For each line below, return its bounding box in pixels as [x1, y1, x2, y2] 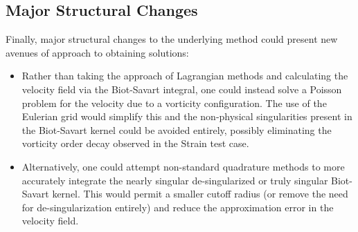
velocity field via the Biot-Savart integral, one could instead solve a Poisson [21, 81, 342, 96]
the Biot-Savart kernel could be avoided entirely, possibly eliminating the [21, 122, 332, 137]
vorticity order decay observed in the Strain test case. [21, 136, 249, 151]
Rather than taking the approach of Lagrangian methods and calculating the [21, 68, 348, 83]
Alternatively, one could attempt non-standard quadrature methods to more [21, 159, 345, 173]
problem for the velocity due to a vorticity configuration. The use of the [21, 95, 327, 110]
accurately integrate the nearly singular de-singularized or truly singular [21, 173, 328, 187]
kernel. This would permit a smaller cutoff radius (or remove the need [52, 186, 348, 201]
